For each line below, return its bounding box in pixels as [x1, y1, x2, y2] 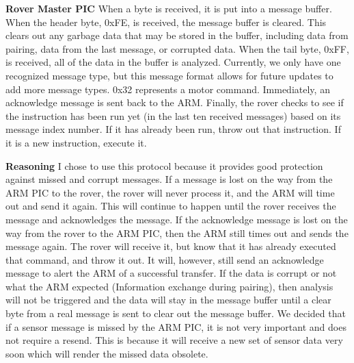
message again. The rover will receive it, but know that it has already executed [5, 239, 336, 253]
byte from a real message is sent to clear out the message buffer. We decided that [5, 306, 346, 321]
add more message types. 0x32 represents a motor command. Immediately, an [5, 82, 330, 96]
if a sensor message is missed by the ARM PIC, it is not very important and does [5, 319, 346, 334]
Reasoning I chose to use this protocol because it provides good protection [5, 158, 323, 173]
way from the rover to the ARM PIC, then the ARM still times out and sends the [5, 225, 349, 240]
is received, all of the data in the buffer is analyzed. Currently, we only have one [5, 55, 341, 69]
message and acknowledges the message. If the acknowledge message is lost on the [5, 212, 348, 226]
